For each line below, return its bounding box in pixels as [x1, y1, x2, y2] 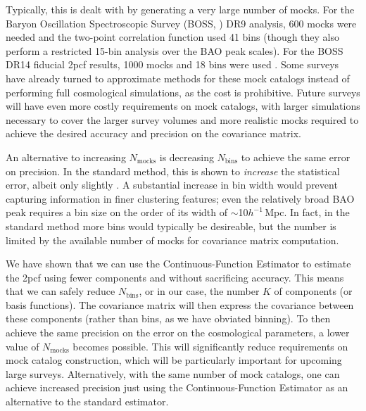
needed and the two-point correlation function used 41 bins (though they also [6, 30, 340, 44]
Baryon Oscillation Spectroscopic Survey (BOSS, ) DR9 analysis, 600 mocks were [6, 15, 357, 30]
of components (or [274, 284, 353, 298]
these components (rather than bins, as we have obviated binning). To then [6, 311, 331, 326]
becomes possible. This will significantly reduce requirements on [72, 339, 348, 353]
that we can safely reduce [6, 284, 115, 298]
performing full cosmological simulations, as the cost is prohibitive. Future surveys [6, 84, 360, 99]
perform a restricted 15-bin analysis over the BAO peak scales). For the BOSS [6, 43, 343, 58]
